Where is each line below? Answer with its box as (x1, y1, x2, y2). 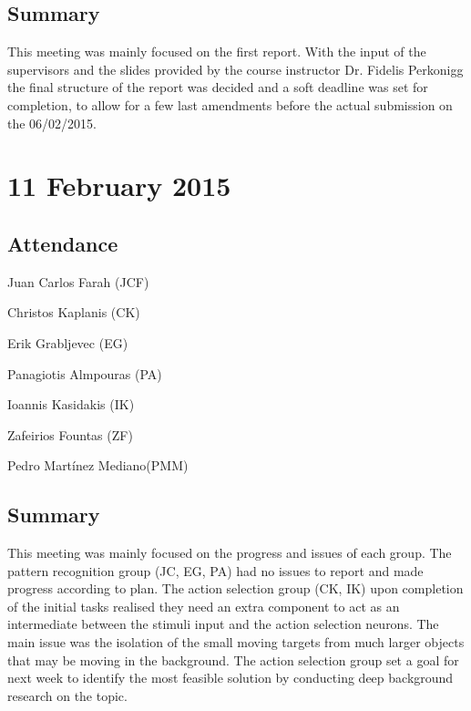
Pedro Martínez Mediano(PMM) (7, 456, 189, 475)
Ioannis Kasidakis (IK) (7, 395, 135, 414)
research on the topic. (7, 685, 128, 705)
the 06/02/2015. (7, 113, 97, 132)
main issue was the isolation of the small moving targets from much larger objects (7, 633, 465, 652)
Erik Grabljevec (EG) (7, 333, 128, 352)
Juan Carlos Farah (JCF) (7, 272, 149, 291)
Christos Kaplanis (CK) (7, 303, 140, 322)
